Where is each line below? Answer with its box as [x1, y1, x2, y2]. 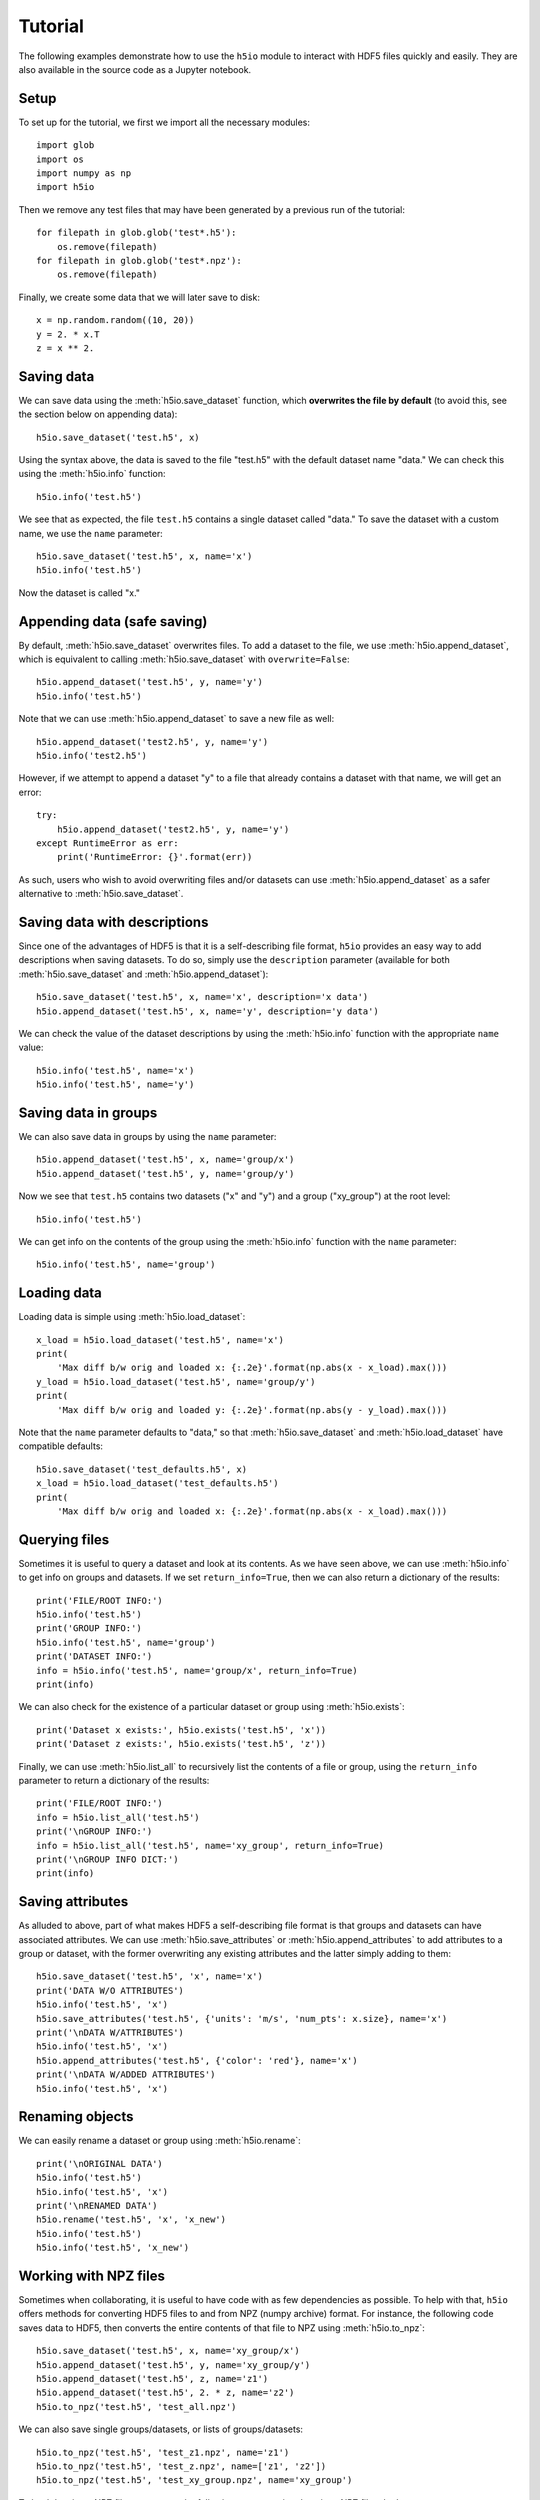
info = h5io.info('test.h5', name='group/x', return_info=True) [36, 1665, 359, 1676]
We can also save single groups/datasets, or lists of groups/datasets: [18, 2423, 304, 2435]
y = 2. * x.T [36, 328, 100, 340]
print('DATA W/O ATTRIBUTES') [36, 1985, 185, 1996]
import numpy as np [36, 168, 132, 179]
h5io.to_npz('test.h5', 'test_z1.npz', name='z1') [36, 2446, 290, 2458]
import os [36, 153, 84, 165]
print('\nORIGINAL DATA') [36, 2158, 164, 2169]
